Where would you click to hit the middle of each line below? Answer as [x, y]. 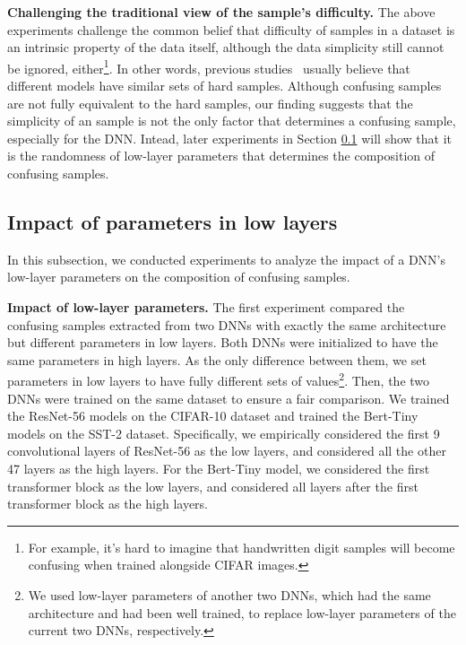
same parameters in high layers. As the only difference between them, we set [217, 359]
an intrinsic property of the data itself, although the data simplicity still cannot [226, 47]
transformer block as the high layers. [108, 504]
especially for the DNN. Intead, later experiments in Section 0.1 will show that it [229, 138]
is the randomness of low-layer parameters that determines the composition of [221, 156]
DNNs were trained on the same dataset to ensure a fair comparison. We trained [229, 398]
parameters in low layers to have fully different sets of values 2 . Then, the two [219, 379]
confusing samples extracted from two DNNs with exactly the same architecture [227, 324]
